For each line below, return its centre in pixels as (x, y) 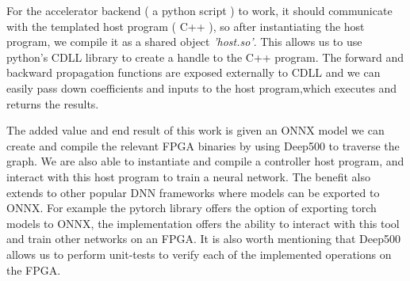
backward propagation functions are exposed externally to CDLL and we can (194, 72)
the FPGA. (34, 270)
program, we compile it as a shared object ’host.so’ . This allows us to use (184, 42)
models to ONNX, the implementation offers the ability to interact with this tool (203, 223)
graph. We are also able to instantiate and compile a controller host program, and (205, 161)
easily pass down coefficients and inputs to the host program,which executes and (202, 87)
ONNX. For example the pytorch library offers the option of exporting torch (192, 208)
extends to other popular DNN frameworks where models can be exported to (193, 192)
